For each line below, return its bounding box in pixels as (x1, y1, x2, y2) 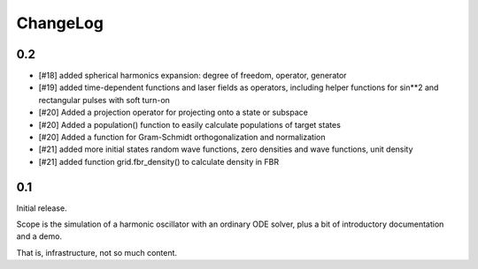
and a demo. (16, 231, 62, 242)
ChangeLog (16, 13, 104, 33)
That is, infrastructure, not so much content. (16, 247, 177, 258)
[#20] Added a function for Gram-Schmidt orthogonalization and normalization (38, 132, 326, 143)
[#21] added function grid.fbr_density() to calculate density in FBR (38, 156, 279, 167)
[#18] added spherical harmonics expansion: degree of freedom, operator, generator (38, 71, 347, 81)
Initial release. (16, 203, 67, 213)
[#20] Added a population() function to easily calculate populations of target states (38, 119, 341, 130)
